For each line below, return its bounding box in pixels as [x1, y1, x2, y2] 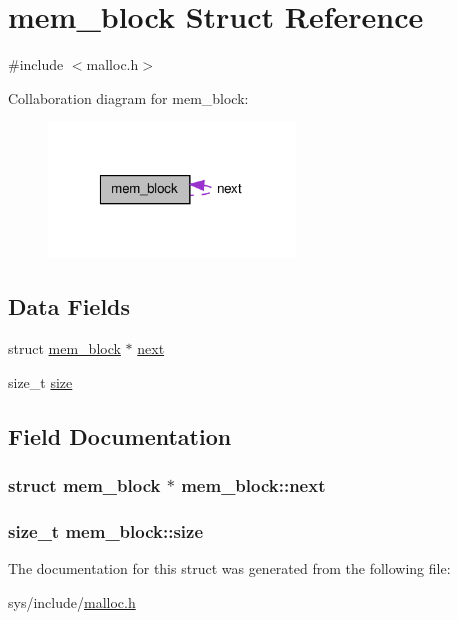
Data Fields [8, 291, 131, 322]
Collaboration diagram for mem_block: [8, 87, 249, 108]
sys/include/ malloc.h [8, 591, 136, 612]
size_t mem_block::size [8, 518, 204, 543]
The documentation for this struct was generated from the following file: [8, 558, 451, 579]
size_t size [8, 371, 73, 392]
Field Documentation [8, 420, 232, 451]
